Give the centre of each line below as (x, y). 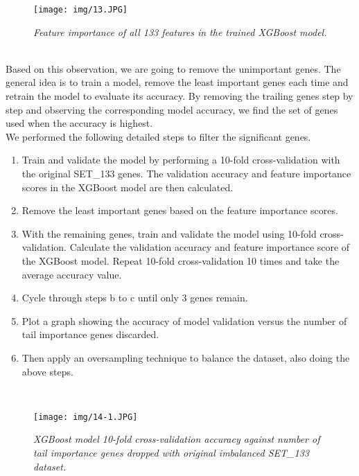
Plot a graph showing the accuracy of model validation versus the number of (184, 320)
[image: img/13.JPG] (81, 10)
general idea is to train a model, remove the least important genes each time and (177, 82)
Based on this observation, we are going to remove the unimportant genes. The (173, 68)
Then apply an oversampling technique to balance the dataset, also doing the (186, 357)
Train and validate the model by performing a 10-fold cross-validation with (181, 160)
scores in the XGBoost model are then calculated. (128, 187)
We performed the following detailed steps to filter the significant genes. (158, 136)
